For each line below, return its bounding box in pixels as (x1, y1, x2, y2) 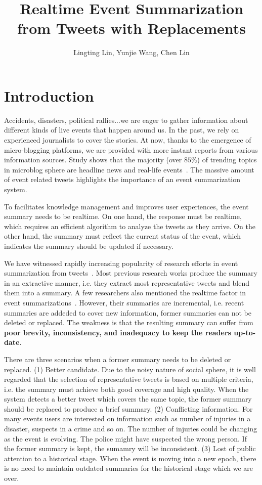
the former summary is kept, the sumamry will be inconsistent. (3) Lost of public (4, 443, 256, 454)
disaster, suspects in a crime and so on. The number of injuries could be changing (4, 423, 257, 434)
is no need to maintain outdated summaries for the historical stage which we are (4, 463, 253, 473)
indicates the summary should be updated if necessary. (4, 240, 173, 251)
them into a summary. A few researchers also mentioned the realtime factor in (4, 287, 246, 298)
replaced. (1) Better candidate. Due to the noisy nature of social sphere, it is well (4, 364, 256, 374)
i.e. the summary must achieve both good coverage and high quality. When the (4, 383, 249, 394)
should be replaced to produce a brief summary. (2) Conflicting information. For (4, 403, 253, 414)
